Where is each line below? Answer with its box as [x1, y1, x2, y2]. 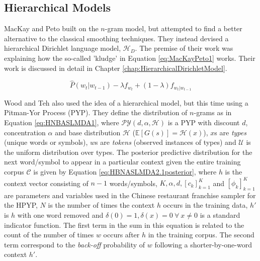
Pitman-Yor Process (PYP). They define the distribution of [4, 107, 188, 118]
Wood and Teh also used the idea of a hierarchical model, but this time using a [4, 97, 248, 108]
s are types [214, 127, 246, 137]
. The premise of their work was [135, 43, 233, 53]
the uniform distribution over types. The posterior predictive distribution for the [4, 146, 252, 157]
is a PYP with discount [167, 117, 240, 128]
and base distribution [55, 127, 121, 137]
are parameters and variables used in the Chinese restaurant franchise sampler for [4, 190, 256, 200]
